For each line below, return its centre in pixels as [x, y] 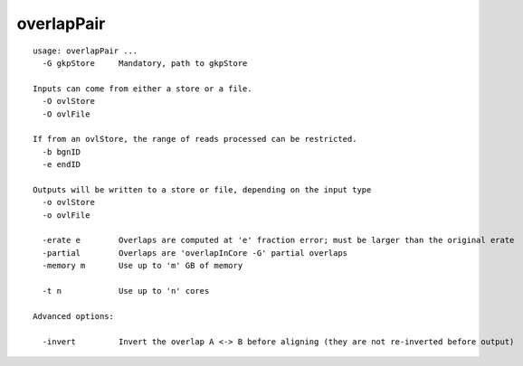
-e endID [62, 164]
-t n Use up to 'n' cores [126, 291]
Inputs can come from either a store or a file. [143, 89]
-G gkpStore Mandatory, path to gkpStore [145, 63]
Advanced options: [74, 316]
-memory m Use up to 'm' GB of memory [143, 266]
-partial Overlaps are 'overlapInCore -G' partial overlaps [195, 253]
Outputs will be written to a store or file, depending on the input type [202, 189]
